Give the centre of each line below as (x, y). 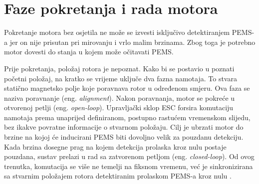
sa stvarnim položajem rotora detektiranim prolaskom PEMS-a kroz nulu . (118, 176)
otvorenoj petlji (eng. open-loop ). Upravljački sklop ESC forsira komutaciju (119, 107)
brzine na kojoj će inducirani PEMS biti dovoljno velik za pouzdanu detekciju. (124, 137)
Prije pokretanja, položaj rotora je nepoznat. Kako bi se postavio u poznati (119, 68)
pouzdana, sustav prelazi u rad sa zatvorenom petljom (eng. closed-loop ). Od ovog (129, 156)
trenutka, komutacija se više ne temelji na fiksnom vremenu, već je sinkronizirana (129, 166)
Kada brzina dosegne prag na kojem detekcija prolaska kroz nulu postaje (115, 146)
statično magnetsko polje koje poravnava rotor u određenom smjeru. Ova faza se (127, 88)
